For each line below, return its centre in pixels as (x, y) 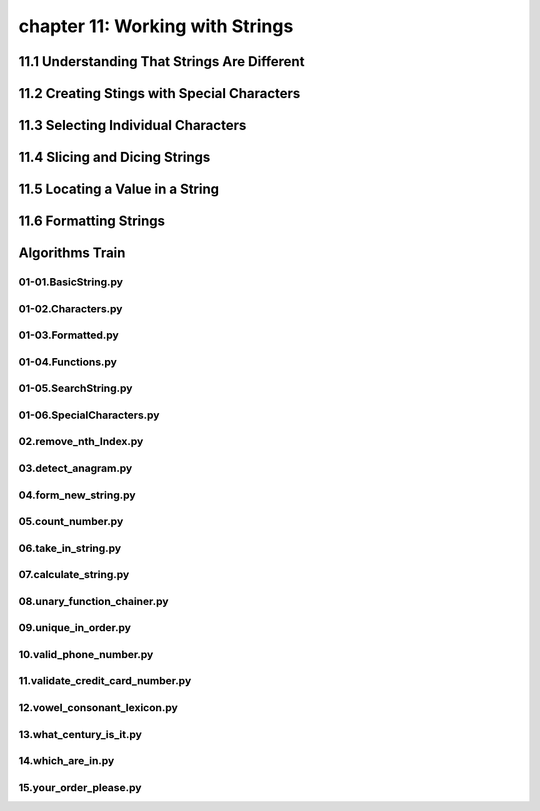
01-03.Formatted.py (68, 335)
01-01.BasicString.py (71, 282)
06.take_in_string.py (70, 548)
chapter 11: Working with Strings (156, 26)
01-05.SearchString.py (75, 388)
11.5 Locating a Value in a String (119, 189)
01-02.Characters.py (70, 308)
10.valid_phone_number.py (86, 654)
